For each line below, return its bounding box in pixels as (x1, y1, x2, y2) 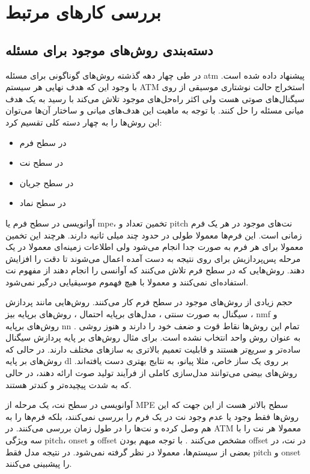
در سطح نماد (19, 196, 66, 209)
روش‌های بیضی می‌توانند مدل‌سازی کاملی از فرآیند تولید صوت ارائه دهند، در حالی (5, 366, 297, 379)
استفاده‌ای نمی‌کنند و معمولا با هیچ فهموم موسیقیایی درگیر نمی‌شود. (5, 275, 249, 288)
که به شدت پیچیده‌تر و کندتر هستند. (5, 378, 132, 390)
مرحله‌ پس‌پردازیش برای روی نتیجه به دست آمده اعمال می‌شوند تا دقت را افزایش (5, 252, 301, 264)
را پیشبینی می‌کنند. (5, 457, 72, 470)
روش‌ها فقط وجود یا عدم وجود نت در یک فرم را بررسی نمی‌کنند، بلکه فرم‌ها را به (5, 410, 299, 422)
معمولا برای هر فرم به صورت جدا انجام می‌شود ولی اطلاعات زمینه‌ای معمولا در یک (5, 240, 303, 253)
